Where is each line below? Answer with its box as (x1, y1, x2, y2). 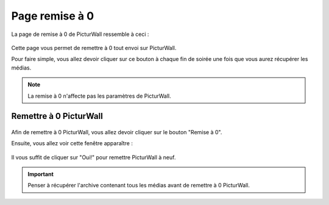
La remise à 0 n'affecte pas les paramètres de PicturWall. (27, 92, 171, 99)
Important (27, 171, 54, 178)
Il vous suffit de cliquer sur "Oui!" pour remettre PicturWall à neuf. (11, 153, 176, 161)
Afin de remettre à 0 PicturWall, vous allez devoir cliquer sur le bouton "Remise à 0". (11, 128, 222, 135)
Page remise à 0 (11, 9, 94, 23)
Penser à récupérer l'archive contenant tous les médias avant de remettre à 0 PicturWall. (27, 182, 250, 189)
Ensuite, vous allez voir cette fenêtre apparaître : (11, 140, 133, 147)
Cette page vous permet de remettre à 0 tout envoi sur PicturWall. (11, 44, 177, 51)
